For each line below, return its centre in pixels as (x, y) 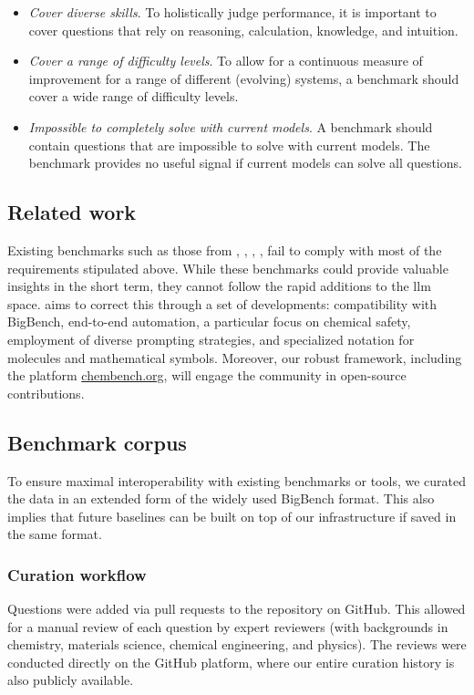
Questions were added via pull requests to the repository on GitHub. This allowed (237, 609)
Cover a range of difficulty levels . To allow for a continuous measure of (226, 61)
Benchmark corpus (97, 442)
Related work (72, 212)
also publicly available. (71, 680)
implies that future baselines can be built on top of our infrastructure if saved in (232, 516)
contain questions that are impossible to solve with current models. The (229, 145)
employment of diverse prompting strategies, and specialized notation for (211, 339)
